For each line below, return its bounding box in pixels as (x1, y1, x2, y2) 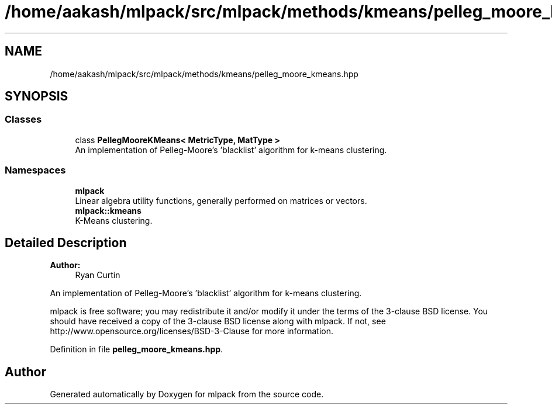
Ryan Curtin (75, 270, 120, 280)
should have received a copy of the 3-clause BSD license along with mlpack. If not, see (50, 316, 386, 327)
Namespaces (5, 164, 66, 176)
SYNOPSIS (5, 89, 68, 104)
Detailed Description (5, 235, 127, 250)
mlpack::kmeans (75, 205, 142, 216)
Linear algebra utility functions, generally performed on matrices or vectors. (75, 195, 367, 206)
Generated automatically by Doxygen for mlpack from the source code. (50, 389, 324, 400)
